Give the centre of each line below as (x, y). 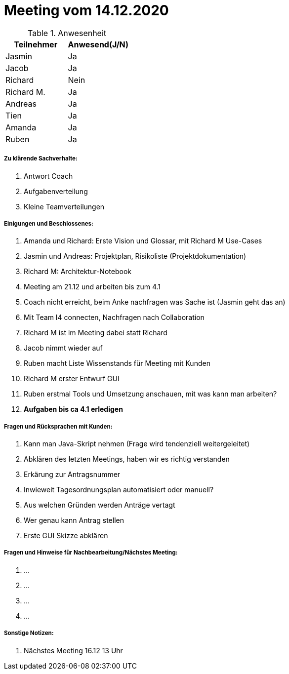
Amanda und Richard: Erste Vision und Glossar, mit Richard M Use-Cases (143, 241)
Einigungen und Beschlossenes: (49, 223)
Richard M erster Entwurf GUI (72, 379)
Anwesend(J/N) (98, 44)
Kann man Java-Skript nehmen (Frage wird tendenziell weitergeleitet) (137, 444)
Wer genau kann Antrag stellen (74, 520)
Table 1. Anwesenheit (67, 33)
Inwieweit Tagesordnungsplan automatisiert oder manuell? (119, 490)
